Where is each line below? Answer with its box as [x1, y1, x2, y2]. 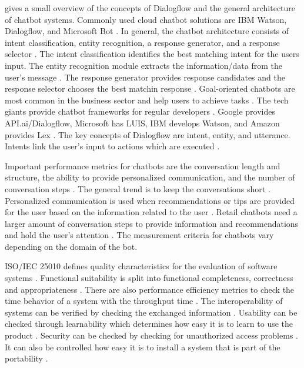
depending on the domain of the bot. [5, 240, 138, 252]
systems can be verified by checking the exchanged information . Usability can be [5, 306, 298, 318]
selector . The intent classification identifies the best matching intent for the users [5, 48, 299, 60]
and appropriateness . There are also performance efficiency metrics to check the [5, 283, 295, 295]
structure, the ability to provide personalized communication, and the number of [5, 171, 295, 183]
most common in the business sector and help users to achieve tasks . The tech [5, 93, 289, 106]
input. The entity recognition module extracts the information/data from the [5, 59, 282, 71]
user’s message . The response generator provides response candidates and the [5, 71, 285, 83]
